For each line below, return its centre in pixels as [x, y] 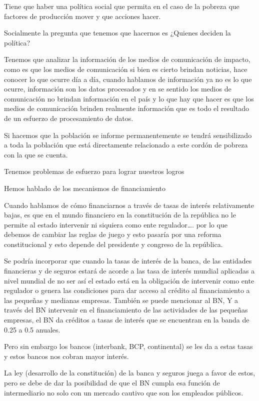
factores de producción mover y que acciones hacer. [82, 16]
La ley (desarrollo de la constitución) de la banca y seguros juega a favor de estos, [130, 373]
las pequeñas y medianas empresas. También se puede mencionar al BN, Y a [121, 300]
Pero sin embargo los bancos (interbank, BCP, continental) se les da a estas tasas [128, 346]
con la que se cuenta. [36, 154]
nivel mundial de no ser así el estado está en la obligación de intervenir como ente [129, 280]
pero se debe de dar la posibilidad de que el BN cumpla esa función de [112, 382]
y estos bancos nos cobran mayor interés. [66, 356]
